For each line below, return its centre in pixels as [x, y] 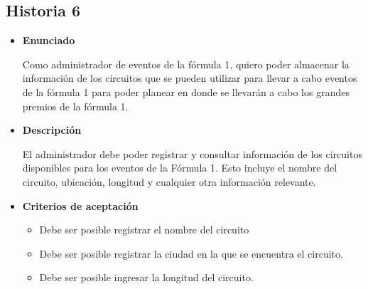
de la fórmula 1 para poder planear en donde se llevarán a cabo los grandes [186, 91]
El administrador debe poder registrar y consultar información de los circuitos [192, 153]
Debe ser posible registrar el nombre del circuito [144, 230]
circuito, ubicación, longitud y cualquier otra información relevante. [169, 181]
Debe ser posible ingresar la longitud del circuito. [146, 277]
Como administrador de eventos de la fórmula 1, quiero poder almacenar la [186, 64]
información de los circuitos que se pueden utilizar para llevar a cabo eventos [190, 78]
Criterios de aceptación [80, 205]
